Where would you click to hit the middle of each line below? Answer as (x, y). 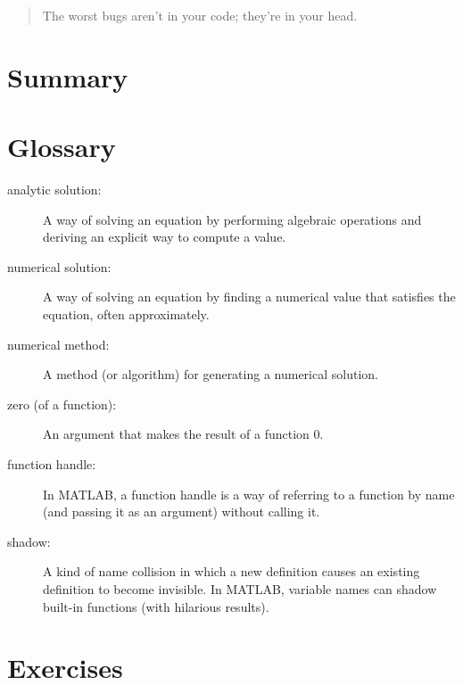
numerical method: (58, 344)
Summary (68, 76)
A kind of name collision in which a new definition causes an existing (231, 571)
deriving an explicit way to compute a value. (165, 237)
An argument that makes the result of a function (176, 434)
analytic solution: (54, 190)
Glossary (62, 147)
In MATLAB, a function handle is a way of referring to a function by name (249, 494)
